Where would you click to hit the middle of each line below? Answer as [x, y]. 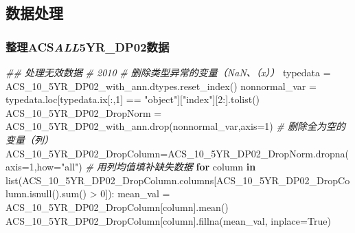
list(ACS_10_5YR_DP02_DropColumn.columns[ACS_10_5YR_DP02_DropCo [178, 180]
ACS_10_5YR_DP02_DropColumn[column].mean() [117, 207]
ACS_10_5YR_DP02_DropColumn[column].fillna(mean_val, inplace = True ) [168, 220]
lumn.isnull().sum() [46, 193]
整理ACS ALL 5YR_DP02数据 [88, 46]
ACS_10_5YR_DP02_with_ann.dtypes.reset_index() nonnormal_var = [161, 86]
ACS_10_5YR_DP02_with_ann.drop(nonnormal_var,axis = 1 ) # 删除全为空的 [175, 126]
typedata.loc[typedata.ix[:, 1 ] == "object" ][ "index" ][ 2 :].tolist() [133, 99]
